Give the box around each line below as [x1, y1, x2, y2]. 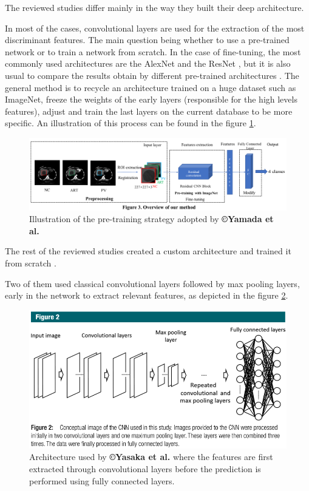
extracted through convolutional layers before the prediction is [29, 462, 261, 475]
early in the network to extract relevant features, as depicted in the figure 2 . [5, 289, 288, 302]
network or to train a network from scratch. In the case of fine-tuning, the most [5, 45, 301, 58]
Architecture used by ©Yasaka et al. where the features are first [29, 450, 273, 463]
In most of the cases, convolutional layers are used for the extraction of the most [5, 21, 305, 34]
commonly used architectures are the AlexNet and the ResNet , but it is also [5, 57, 291, 70]
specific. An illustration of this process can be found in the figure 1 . [5, 117, 256, 129]
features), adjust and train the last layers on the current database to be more [5, 104, 293, 117]
